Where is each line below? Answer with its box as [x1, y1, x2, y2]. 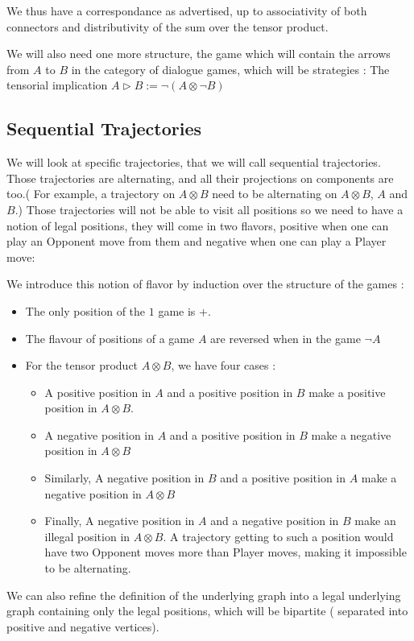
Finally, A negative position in [44, 512, 195, 529]
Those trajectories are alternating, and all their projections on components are [6, 169, 394, 186]
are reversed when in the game [210, 329, 361, 346]
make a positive [308, 383, 386, 400]
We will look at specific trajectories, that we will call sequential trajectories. [6, 154, 381, 171]
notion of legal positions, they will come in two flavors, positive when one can [6, 217, 389, 234]
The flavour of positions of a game [25, 329, 195, 346]
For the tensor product [25, 357, 139, 374]
